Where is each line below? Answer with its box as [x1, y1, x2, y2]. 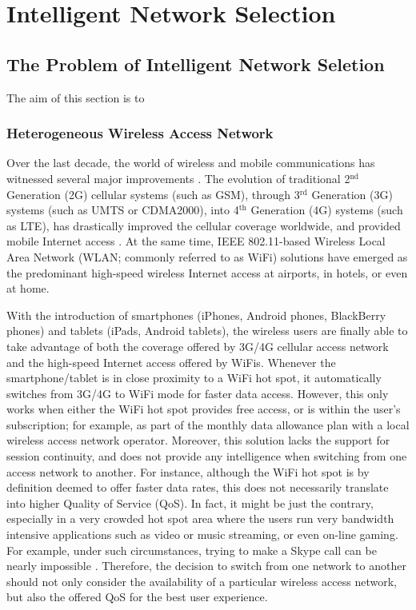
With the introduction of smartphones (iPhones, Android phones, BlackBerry [6, 306, 386, 323]
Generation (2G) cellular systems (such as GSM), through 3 [6, 185, 300, 202]
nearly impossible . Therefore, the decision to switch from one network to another [6, 557, 406, 574]
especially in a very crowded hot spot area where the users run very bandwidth [6, 510, 394, 527]
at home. [6, 280, 50, 297]
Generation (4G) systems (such [250, 201, 403, 218]
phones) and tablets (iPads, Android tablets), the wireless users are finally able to [6, 322, 408, 339]
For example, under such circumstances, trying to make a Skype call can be [6, 541, 377, 558]
